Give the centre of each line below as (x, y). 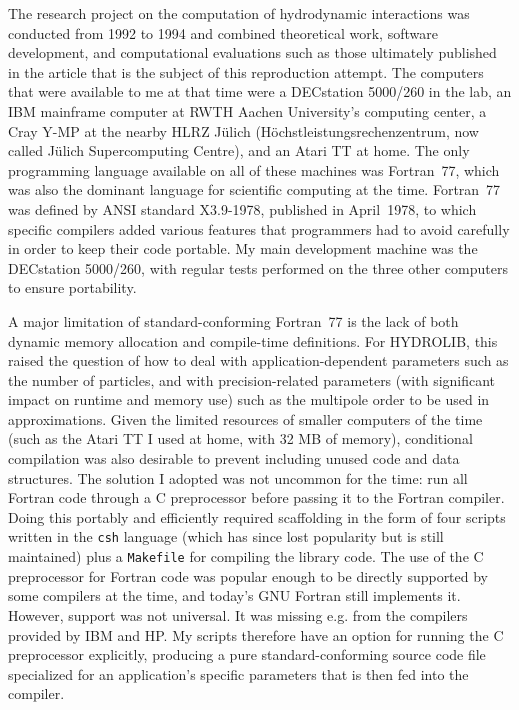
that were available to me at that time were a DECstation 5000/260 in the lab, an (260, 91)
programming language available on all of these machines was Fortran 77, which (254, 169)
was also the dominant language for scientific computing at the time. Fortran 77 (254, 189)
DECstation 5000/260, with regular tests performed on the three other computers (258, 267)
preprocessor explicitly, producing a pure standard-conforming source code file (247, 654)
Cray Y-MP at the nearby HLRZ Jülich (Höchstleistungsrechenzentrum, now (243, 130)
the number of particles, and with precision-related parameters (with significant (252, 379)
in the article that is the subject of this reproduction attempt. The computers (246, 71)
